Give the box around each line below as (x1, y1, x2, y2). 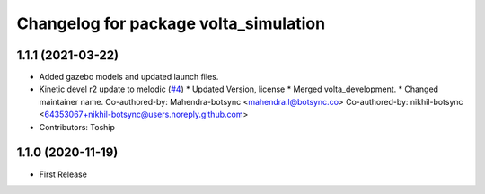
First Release (39, 169, 87, 180)
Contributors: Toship (39, 121, 116, 132)
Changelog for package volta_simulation (16, 13, 326, 33)
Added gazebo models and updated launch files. (39, 72, 219, 83)
